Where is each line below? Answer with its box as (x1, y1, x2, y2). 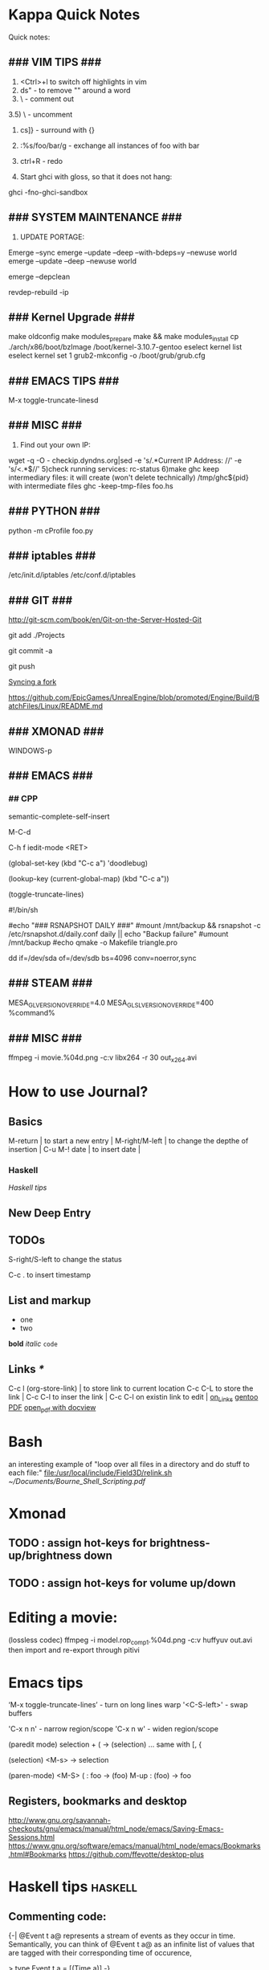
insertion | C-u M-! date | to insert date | (8, 1144, 141, 1154)
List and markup (8, 1294, 92, 1307)
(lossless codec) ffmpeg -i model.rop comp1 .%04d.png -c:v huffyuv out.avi (8, 1635, 253, 1646)
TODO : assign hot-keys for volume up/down (8, 1576, 236, 1590)
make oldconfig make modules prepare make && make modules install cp (8, 332, 239, 343)
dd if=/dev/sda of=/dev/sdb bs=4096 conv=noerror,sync (8, 953, 197, 963)
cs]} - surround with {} (19, 125, 95, 134)
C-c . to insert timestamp (8, 1270, 91, 1280)
